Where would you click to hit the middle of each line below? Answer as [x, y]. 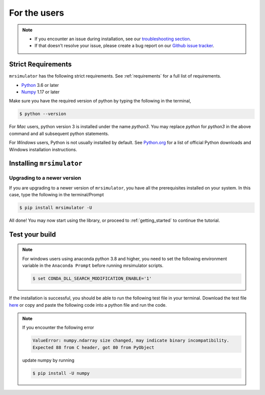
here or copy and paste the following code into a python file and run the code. [88, 305]
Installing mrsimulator [46, 164]
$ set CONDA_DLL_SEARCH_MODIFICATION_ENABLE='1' [92, 279]
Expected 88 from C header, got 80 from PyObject [93, 347]
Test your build [32, 234]
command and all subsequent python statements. [59, 133]
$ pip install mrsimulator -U [56, 208]
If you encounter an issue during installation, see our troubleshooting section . [113, 39]
